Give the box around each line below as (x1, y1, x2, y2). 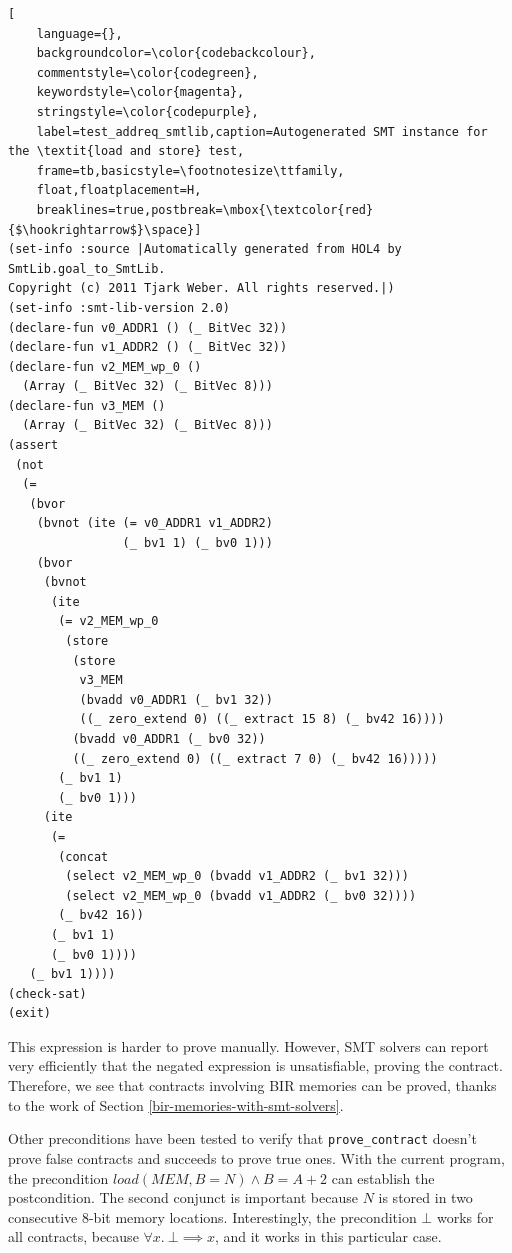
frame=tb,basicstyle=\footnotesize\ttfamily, (36, 163, 345, 178)
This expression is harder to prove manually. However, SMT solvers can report (8, 1035, 489, 1056)
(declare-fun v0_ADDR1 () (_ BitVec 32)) (8, 320, 288, 335)
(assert (8, 438, 59, 453)
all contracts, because (8, 1226, 139, 1247)
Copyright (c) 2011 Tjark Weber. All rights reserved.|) (8, 281, 395, 296)
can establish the (331, 1167, 435, 1188)
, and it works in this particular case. (214, 1226, 442, 1247)
